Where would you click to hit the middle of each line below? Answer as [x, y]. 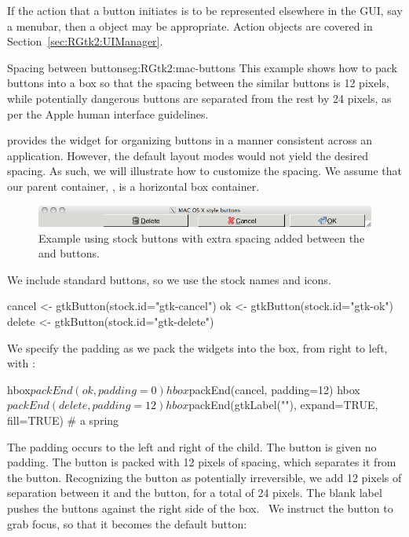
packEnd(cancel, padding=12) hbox [274, 389]
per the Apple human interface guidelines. [108, 113]
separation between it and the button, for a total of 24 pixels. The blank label [195, 493]
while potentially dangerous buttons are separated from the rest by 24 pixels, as [199, 98]
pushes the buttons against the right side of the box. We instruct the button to [200, 508]
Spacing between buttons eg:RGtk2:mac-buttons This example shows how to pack [202, 67]
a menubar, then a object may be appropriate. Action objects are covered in [190, 26]
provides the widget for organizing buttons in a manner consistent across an [190, 140]
